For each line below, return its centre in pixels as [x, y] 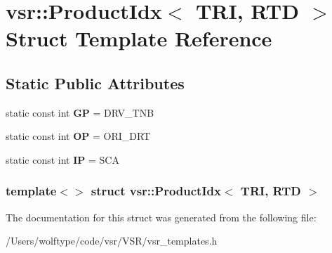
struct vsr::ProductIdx [156, 191]
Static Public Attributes [95, 83]
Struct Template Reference [139, 38]
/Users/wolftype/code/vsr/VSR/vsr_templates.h [112, 241]
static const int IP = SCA [62, 159]
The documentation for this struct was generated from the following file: [161, 217]
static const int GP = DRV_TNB [80, 112]
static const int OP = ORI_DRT [78, 136]
